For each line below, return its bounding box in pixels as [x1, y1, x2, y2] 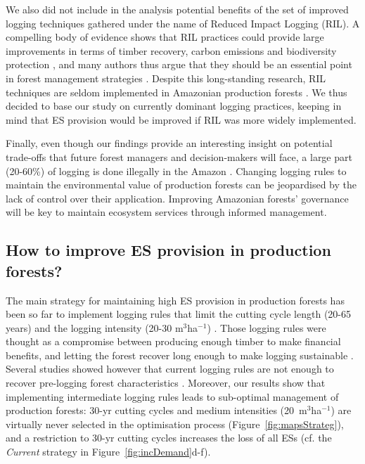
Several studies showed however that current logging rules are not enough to [6, 361, 334, 376]
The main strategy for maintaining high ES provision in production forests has [6, 292, 345, 307]
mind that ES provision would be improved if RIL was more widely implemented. [6, 112, 357, 127]
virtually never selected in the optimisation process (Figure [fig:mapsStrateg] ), [6, 416, 344, 431]
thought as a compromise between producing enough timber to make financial [6, 334, 341, 349]
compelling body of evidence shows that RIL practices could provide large [6, 30, 324, 44]
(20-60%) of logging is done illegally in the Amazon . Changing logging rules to [6, 163, 347, 178]
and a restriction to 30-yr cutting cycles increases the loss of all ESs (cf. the [6, 430, 332, 445]
